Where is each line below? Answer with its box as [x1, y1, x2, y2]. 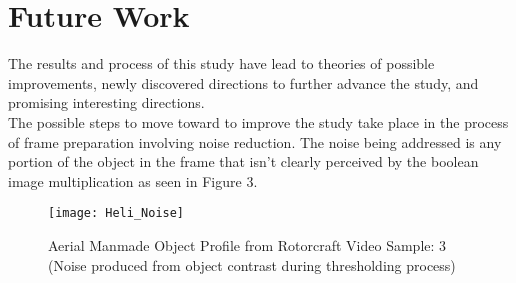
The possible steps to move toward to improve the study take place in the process [8, 111, 509, 132]
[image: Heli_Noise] [48, 206, 185, 221]
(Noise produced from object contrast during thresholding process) [48, 254, 456, 275]
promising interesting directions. [8, 92, 205, 113]
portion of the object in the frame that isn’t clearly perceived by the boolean [8, 151, 479, 172]
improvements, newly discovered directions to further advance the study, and [8, 72, 479, 93]
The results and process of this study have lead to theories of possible [8, 53, 435, 74]
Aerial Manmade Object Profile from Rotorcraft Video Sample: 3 [48, 234, 447, 255]
